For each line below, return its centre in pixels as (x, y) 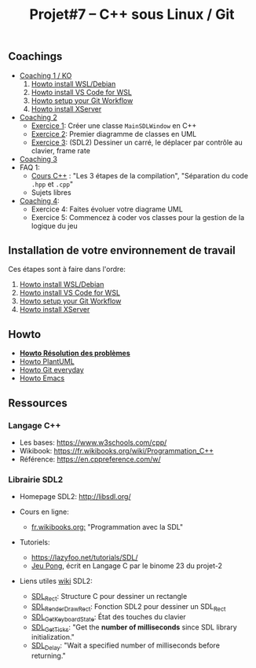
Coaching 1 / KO (46, 75)
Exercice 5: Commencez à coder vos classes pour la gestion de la (138, 217)
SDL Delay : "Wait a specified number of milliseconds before (125, 646)
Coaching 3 (38, 159)
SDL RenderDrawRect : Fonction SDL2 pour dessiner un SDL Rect (128, 607)
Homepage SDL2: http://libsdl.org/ (75, 497)
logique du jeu (54, 226)
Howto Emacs (42, 378)
